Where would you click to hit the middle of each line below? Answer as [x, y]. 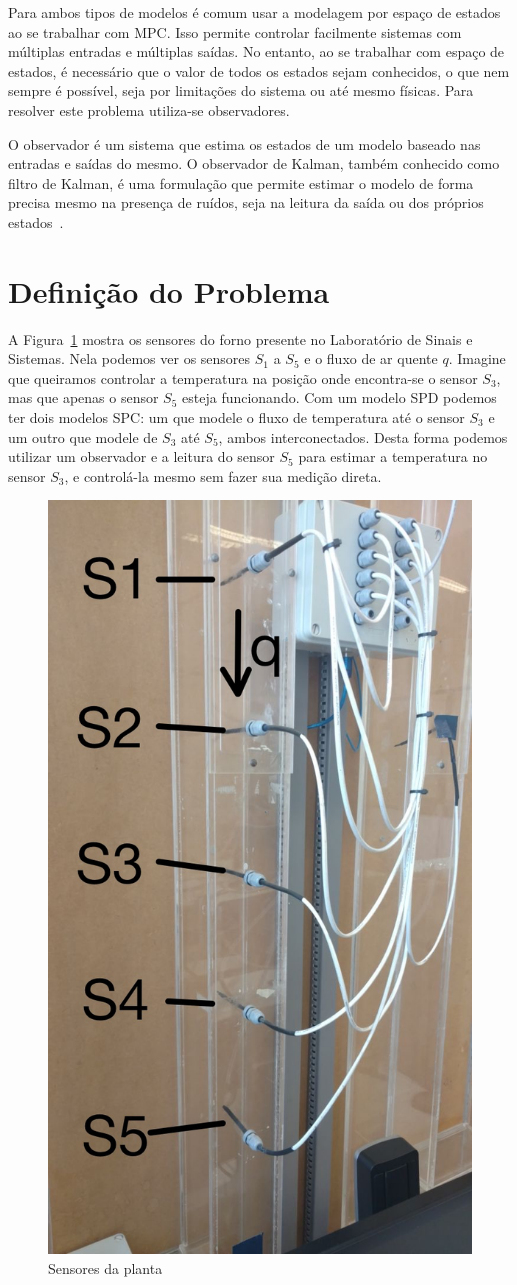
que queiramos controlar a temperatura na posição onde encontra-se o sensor [243, 377]
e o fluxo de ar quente [371, 358]
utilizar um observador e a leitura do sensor [141, 456]
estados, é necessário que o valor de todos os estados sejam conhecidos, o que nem [259, 70]
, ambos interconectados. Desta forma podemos [363, 436]
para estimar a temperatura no [393, 456]
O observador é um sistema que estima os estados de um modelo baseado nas [244, 143]
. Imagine [477, 358]
